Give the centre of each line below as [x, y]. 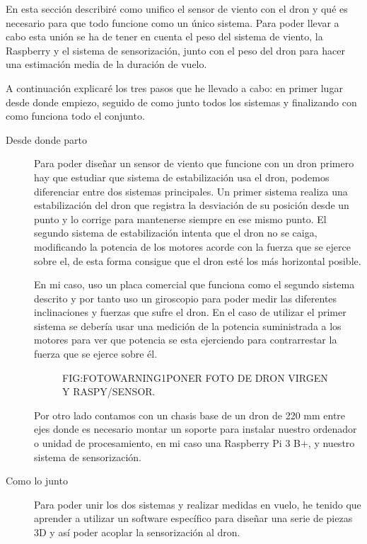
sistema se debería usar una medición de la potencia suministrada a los [188, 325]
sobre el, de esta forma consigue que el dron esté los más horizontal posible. [198, 260]
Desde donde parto [47, 139]
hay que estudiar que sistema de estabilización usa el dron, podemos [182, 177]
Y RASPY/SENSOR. [109, 391]
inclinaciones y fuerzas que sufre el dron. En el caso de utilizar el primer [190, 312]
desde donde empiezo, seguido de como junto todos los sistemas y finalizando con [181, 102]
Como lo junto [37, 481]
